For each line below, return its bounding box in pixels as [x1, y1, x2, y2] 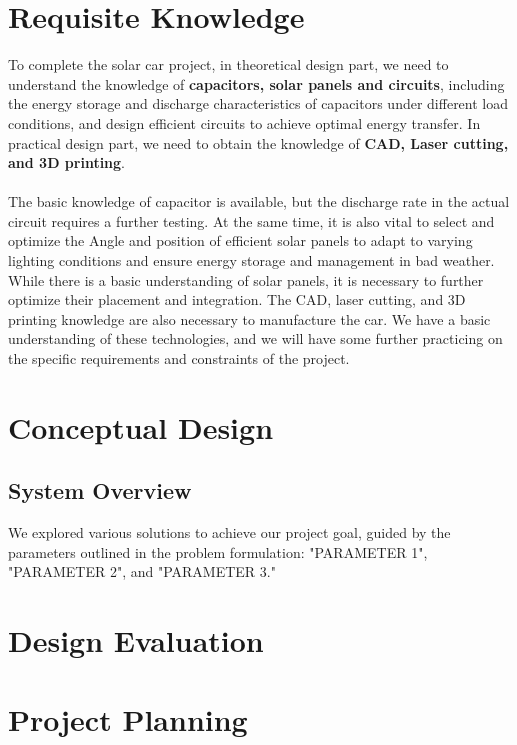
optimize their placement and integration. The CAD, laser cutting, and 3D [8, 289, 466, 310]
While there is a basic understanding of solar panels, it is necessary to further [8, 269, 484, 290]
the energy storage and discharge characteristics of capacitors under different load [8, 93, 509, 114]
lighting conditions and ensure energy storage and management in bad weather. [8, 250, 495, 271]
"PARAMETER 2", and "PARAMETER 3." [8, 561, 276, 582]
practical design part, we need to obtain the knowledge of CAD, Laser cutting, [8, 132, 509, 153]
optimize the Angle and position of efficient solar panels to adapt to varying [8, 230, 473, 251]
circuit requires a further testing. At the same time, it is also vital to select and [8, 210, 495, 231]
